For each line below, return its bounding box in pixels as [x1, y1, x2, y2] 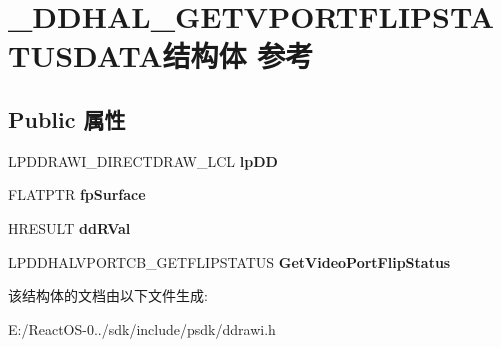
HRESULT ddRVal [8, 217, 131, 238]
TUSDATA [8, 35, 163, 76]
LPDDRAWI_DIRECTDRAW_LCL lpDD [8, 150, 278, 171]
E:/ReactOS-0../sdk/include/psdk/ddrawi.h [8, 318, 276, 339]
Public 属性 [8, 103, 126, 134]
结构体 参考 [162, 35, 314, 76]
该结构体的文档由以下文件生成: [8, 285, 208, 306]
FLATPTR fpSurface [8, 184, 146, 205]
